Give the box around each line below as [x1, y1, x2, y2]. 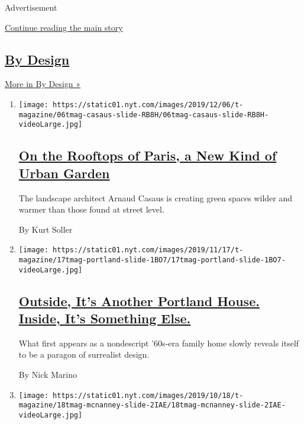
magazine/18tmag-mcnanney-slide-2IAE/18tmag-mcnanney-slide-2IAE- [18, 401, 286, 410]
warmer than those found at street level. [18, 203, 164, 216]
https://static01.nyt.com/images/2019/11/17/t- [53, 246, 244, 255]
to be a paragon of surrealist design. [18, 348, 150, 361]
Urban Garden [18, 163, 110, 182]
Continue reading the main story [5, 21, 123, 33]
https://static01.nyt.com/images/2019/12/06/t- [53, 100, 244, 109]
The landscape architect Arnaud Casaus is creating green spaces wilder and [18, 191, 293, 204]
